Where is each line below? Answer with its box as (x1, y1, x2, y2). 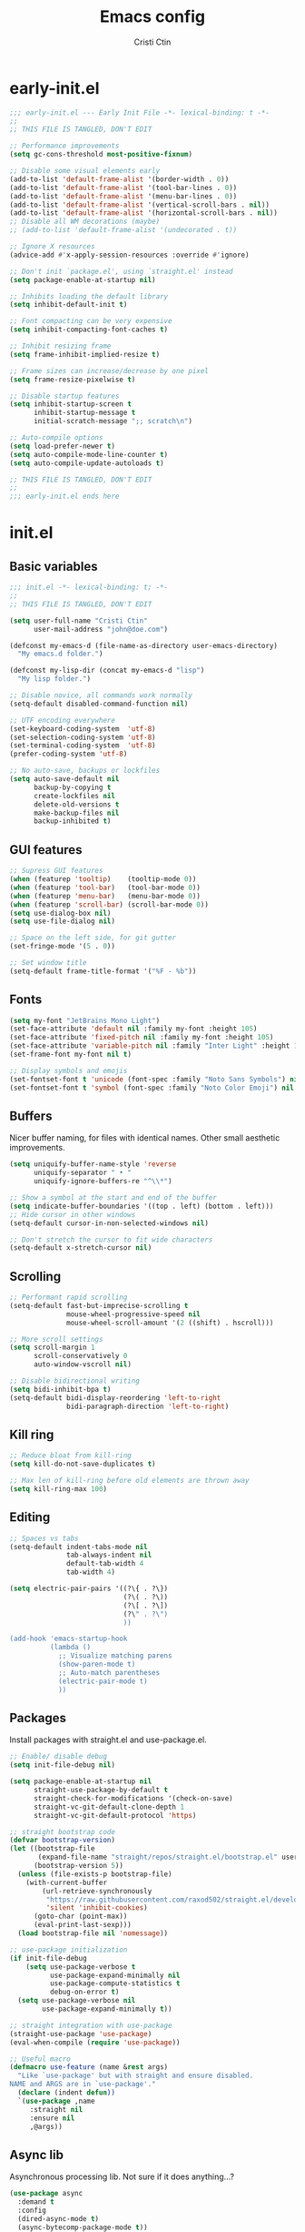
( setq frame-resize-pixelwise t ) (9, 375, 136, 384)
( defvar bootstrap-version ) (9, 1836, 116, 1845)
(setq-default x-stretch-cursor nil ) (9, 1243, 152, 1253)
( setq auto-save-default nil (9, 775, 120, 784)
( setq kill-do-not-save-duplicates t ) (9, 1459, 156, 1469)
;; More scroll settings (9, 1334, 103, 1344)
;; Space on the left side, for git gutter (9, 933, 177, 943)
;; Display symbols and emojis (9, 1066, 128, 1075)
